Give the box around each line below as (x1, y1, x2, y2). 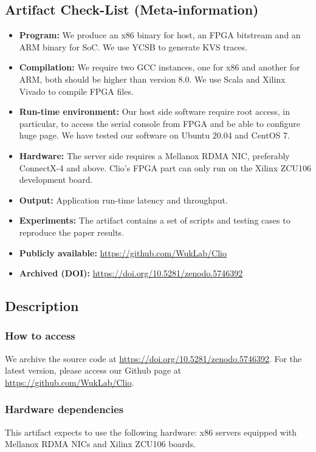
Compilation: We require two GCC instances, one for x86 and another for (19, 61, 300, 74)
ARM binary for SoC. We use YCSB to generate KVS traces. (19, 40, 247, 53)
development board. (19, 173, 93, 186)
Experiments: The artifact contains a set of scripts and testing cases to (19, 214, 290, 227)
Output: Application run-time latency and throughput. (19, 193, 228, 206)
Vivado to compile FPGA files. (19, 84, 134, 97)
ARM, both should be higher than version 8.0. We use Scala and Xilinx (19, 72, 286, 85)
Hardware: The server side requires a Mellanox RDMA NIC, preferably (19, 149, 290, 162)
